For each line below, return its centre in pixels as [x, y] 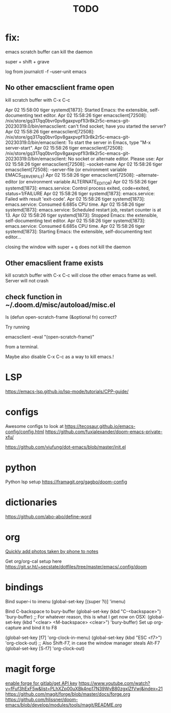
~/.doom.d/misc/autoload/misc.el [60, 305]
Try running [17, 327]
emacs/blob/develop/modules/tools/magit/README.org [64, 705]
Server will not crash [27, 281]
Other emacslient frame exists [54, 263]
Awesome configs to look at [34, 426]
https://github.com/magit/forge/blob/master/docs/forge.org [68, 694]
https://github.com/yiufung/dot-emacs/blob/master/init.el [66, 447]
